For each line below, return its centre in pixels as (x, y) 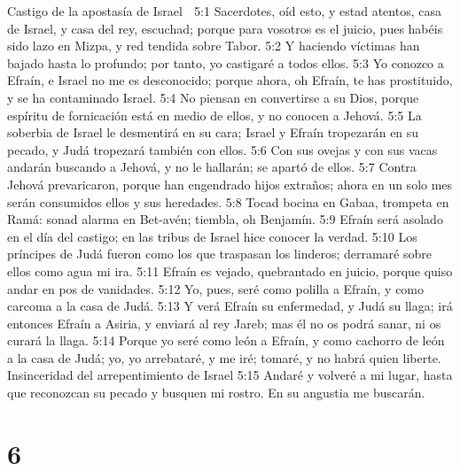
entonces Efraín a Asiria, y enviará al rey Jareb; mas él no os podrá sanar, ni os (224, 323)
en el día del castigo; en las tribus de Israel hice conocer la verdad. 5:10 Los (212, 236)
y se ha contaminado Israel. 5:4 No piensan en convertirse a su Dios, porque (213, 97)
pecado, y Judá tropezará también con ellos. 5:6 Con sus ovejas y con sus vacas (222, 149)
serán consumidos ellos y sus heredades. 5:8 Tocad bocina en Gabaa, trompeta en (228, 201)
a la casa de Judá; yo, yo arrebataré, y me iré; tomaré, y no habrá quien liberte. (224, 357)
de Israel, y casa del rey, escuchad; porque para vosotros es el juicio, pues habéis (225, 28)
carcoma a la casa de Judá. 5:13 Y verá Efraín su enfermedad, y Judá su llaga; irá (230, 306)
